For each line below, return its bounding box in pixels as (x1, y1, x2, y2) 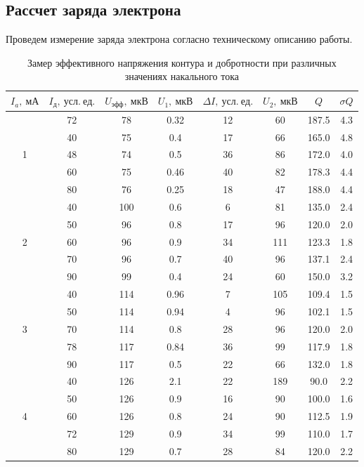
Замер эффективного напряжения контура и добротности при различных (27, 55, 337, 70)
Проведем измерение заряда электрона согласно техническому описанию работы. (6, 32, 353, 46)
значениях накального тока (124, 69, 239, 84)
